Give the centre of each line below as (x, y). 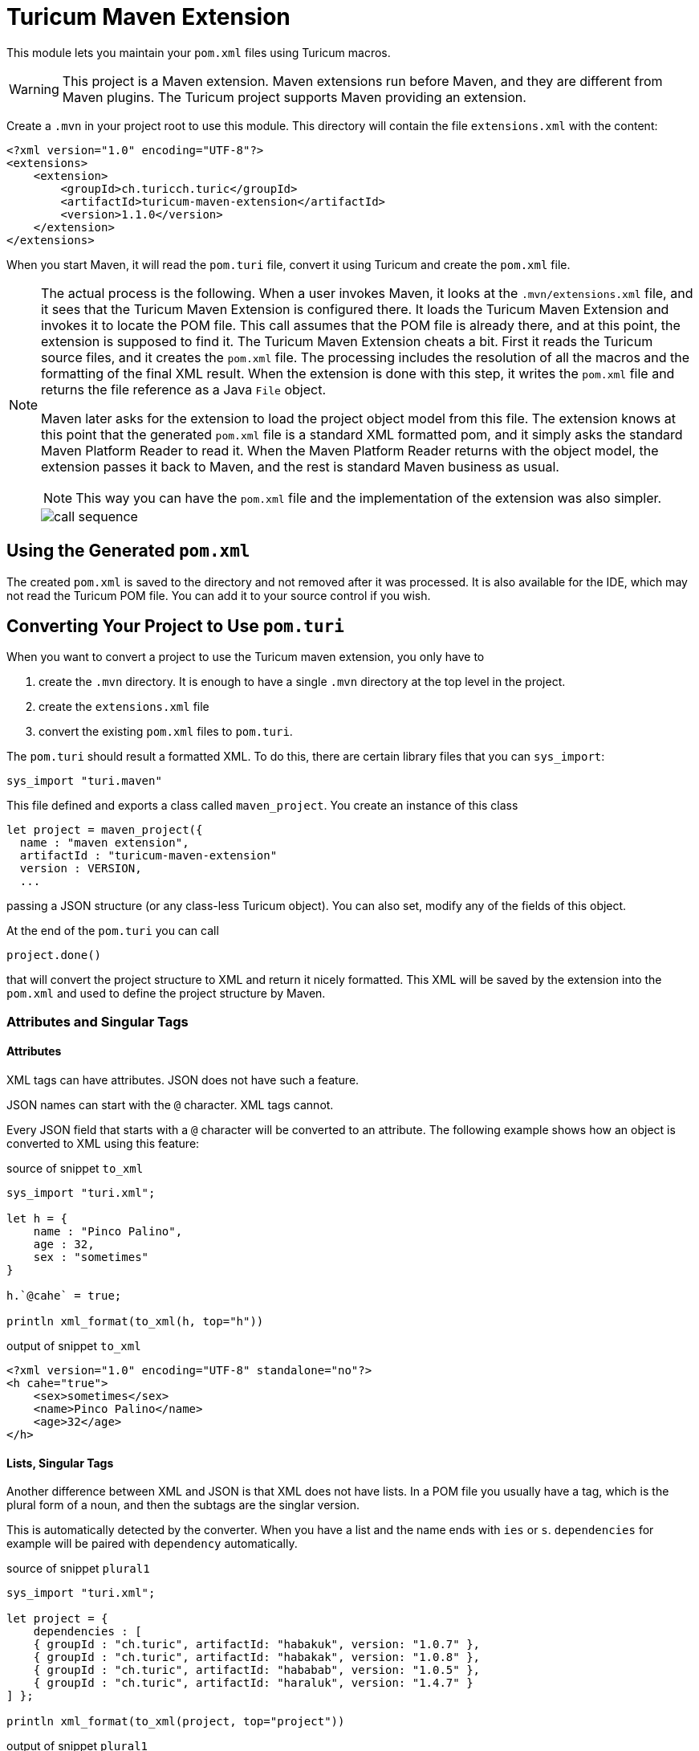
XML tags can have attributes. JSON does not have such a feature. (183, 1080)
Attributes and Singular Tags (98, 1021)
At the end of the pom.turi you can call (113, 931)
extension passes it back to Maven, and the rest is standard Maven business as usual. (300, 466)
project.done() (54, 955)
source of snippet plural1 (78, 1569)
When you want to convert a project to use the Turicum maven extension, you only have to (246, 657)
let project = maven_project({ (105, 830)
